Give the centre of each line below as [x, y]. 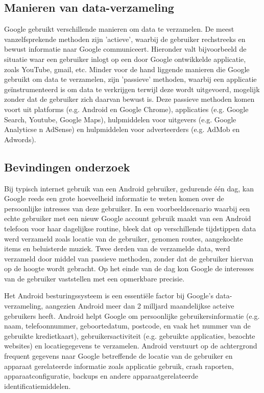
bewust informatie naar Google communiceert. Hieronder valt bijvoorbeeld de [125, 49]
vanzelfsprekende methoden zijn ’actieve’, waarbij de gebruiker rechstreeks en [125, 39]
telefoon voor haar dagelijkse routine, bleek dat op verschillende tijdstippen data [130, 228]
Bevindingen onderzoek [67, 167]
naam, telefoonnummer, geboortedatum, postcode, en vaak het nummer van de [127, 326]
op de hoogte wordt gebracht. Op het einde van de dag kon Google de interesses [129, 268]
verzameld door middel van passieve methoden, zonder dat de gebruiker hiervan [129, 258]
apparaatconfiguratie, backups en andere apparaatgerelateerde [101, 376]
